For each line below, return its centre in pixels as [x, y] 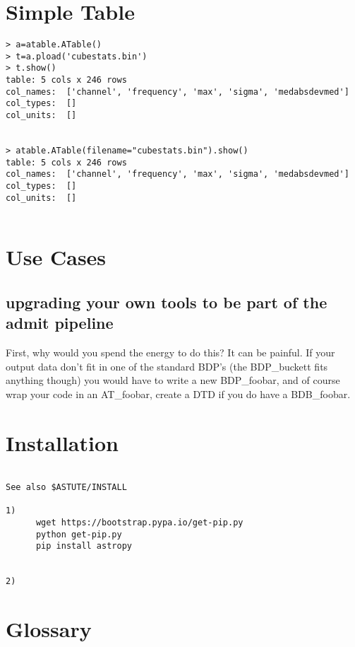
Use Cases [56, 257]
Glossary [49, 629]
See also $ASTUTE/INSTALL [66, 488]
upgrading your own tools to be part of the [167, 302]
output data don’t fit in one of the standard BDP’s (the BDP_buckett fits [167, 366]
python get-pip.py [79, 534]
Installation [62, 442]
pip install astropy [84, 546]
